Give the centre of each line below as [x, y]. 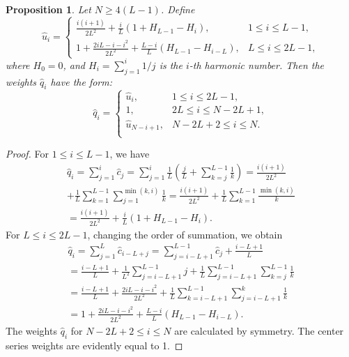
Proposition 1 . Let [48, 9]
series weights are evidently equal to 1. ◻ [94, 345]
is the [171, 64]
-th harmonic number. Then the [257, 64]
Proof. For [28, 154]
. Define [178, 9]
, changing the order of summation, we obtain [185, 234]
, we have [130, 154]
